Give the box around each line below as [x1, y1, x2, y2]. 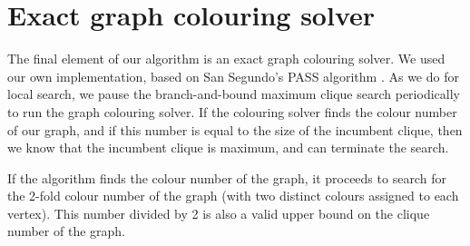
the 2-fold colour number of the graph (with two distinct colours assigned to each [7, 186, 459, 205]
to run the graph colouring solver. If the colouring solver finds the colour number [7, 102, 457, 121]
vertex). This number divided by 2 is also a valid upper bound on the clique [7, 203, 430, 222]
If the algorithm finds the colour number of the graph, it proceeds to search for [7, 168, 446, 187]
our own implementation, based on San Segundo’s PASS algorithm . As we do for [7, 66, 459, 85]
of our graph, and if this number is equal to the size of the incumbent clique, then [7, 120, 463, 139]
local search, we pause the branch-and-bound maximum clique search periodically [7, 84, 460, 103]
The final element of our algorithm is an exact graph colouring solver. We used [7, 49, 446, 68]
